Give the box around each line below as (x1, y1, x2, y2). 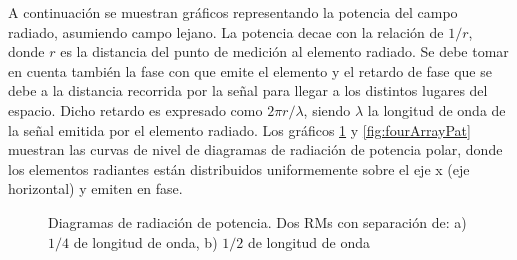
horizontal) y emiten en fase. (8, 178, 183, 199)
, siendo (303, 99, 351, 120)
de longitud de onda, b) (73, 231, 218, 252)
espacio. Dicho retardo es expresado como (8, 99, 263, 120)
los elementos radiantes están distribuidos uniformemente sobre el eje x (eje (8, 158, 470, 179)
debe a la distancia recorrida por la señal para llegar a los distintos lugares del (8, 80, 488, 101)
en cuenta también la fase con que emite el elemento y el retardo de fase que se (8, 60, 492, 81)
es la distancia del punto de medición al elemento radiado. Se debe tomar (60, 41, 509, 62)
